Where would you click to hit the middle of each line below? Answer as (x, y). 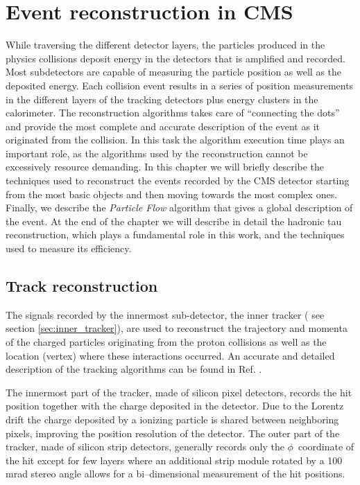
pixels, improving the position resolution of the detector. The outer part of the (173, 433)
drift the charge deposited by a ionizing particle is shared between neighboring (172, 419)
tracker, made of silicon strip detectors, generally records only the (145, 447)
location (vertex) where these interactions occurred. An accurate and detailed (170, 355)
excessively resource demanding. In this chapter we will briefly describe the (165, 167)
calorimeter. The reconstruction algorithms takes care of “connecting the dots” (173, 113)
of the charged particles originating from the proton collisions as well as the (166, 342)
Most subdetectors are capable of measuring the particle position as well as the (174, 72)
